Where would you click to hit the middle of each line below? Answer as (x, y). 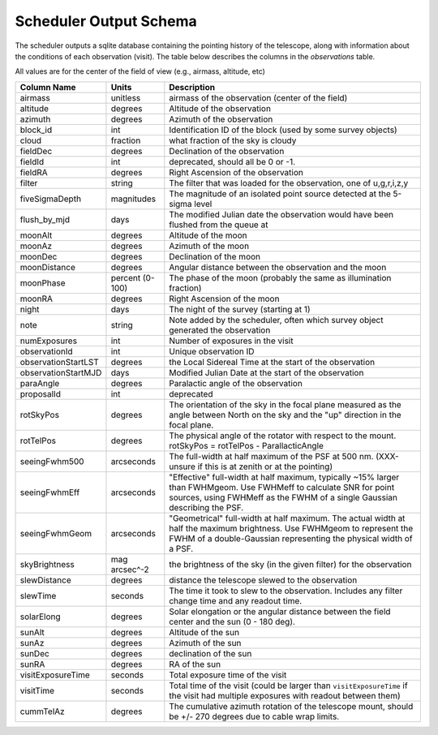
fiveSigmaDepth (50, 199)
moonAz (36, 246)
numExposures (48, 341)
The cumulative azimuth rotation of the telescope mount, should (291, 706)
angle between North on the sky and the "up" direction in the (285, 415)
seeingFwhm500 (52, 461)
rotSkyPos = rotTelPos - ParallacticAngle (247, 445)
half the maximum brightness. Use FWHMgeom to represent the (291, 528)
